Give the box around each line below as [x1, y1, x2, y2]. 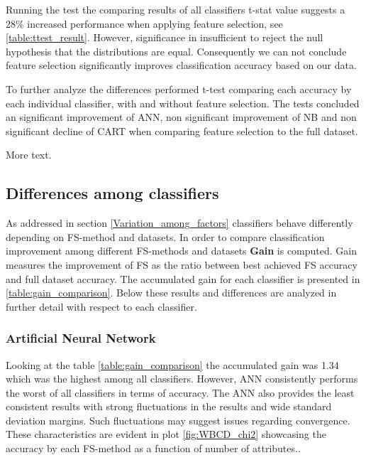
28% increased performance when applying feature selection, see [6, 16, 283, 31]
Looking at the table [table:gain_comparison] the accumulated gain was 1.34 [6, 357, 339, 372]
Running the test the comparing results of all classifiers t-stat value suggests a [6, 2, 345, 16]
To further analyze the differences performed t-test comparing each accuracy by [6, 81, 352, 96]
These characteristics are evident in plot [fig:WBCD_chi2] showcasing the [6, 427, 326, 442]
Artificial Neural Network [6, 329, 156, 347]
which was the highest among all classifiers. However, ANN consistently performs [6, 371, 358, 386]
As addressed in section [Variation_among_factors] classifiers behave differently [6, 215, 353, 230]
